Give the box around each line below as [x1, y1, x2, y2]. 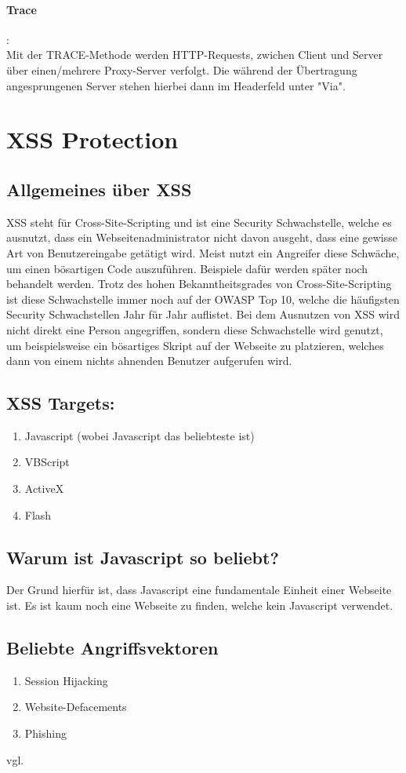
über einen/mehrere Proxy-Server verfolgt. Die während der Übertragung [6, 61, 357, 78]
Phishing [24, 725, 67, 742]
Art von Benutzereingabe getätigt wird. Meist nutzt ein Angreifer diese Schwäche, [6, 244, 400, 261]
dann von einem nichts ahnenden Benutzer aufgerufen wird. [6, 352, 292, 369]
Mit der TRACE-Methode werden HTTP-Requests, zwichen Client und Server [6, 46, 383, 63]
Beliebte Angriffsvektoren [6, 636, 219, 660]
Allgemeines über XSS [6, 177, 192, 201]
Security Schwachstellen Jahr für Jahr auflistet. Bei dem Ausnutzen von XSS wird [6, 306, 400, 323]
